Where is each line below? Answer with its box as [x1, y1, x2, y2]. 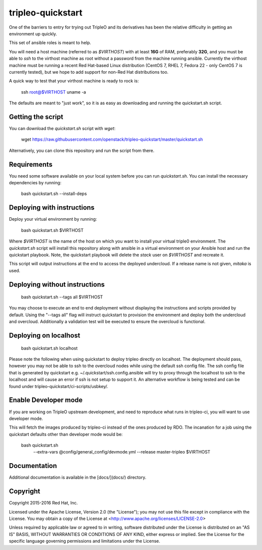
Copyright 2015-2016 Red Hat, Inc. [9, 500, 78, 506]
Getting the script [9, 113, 64, 121]
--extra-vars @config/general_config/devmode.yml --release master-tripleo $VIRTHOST [33, 449, 211, 455]
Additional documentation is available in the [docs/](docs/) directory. [9, 474, 147, 480]
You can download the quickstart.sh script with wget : [9, 125, 116, 131]
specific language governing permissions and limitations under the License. [9, 538, 160, 544]
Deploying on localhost [9, 331, 81, 340]
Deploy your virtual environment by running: [9, 216, 97, 222]
